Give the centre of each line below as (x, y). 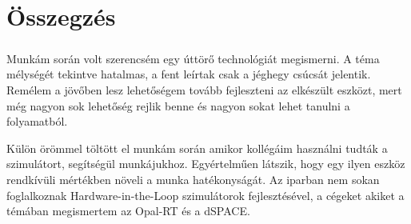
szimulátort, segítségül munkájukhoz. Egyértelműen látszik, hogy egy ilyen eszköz (206, 164)
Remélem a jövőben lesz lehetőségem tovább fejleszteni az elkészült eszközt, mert (204, 89)
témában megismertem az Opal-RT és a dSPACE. (128, 211)
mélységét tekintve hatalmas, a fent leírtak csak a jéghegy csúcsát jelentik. (189, 74)
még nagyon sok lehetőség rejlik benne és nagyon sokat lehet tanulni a (178, 105)
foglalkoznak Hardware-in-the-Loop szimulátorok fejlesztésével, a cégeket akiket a (205, 195)
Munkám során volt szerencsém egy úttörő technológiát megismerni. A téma (193, 58)
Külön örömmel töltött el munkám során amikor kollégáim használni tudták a (197, 148)
